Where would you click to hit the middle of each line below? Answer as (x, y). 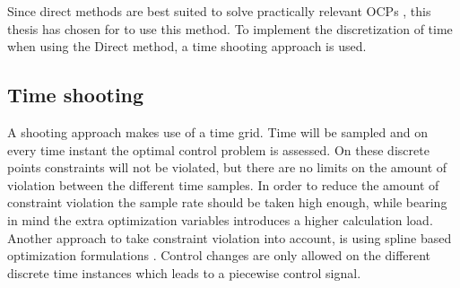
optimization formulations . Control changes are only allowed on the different (219, 255)
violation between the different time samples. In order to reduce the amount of (223, 184)
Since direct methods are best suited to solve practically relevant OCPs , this (219, 11)
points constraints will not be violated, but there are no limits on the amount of (227, 167)
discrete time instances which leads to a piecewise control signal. (184, 272)
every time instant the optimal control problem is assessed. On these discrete (218, 149)
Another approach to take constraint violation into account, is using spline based (230, 237)
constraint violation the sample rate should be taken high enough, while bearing (227, 202)
